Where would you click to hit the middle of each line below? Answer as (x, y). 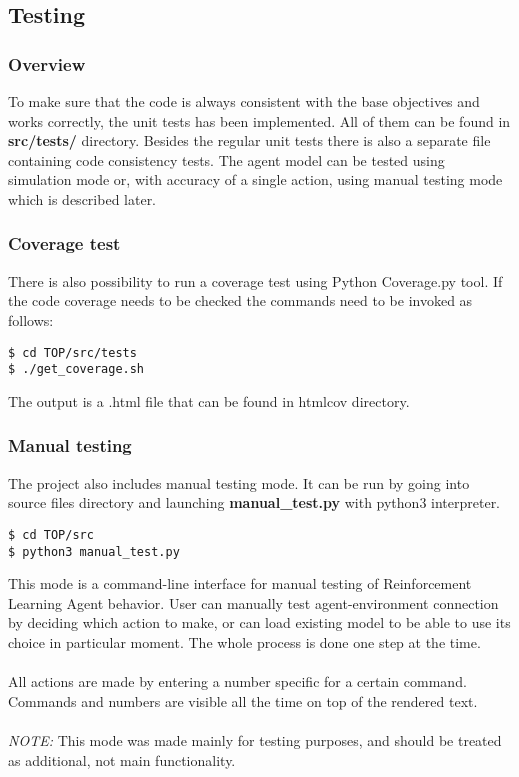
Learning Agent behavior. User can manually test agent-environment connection (253, 602)
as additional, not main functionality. (122, 759)
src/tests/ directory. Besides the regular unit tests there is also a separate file (249, 140)
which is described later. (82, 198)
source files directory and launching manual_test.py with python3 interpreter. (254, 502)
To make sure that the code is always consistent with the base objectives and (244, 101)
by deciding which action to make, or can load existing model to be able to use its (259, 622)
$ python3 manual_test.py (94, 551)
